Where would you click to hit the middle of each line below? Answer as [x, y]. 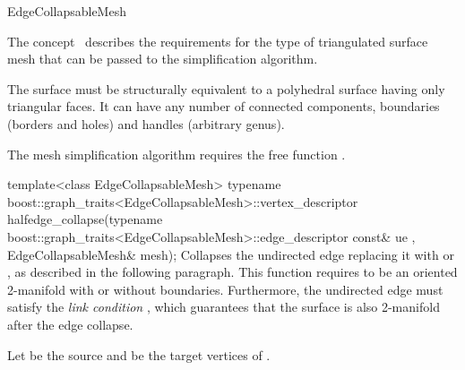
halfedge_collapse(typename [85, 219]
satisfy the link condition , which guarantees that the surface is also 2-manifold [224, 307]
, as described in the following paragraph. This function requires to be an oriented [232, 272]
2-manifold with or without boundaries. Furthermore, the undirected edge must [225, 289]
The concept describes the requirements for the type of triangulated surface [218, 41]
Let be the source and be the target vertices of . [139, 354]
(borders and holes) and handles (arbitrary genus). [146, 123]
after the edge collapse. [70, 324]
